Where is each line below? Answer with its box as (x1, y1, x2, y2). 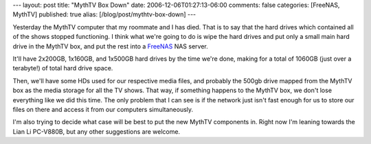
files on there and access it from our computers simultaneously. (12, 105, 194, 113)
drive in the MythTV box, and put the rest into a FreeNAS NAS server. (12, 42, 209, 51)
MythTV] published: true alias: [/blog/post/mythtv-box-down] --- (12, 10, 196, 18)
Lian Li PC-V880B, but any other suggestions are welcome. (12, 127, 181, 136)
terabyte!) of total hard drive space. (12, 64, 113, 72)
